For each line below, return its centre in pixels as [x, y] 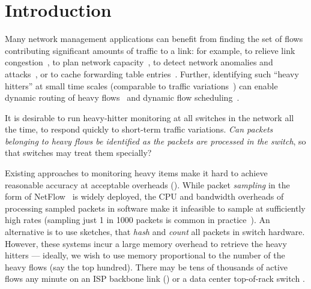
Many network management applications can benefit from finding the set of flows [154, 39]
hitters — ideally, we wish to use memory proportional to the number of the [145, 255]
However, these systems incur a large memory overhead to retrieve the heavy [146, 243]
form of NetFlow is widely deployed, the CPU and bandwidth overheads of [144, 196]
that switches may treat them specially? [78, 153]
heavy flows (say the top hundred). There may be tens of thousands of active [146, 267]
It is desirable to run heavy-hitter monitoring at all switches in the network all [149, 117]
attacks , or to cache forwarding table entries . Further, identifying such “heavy [152, 73]
